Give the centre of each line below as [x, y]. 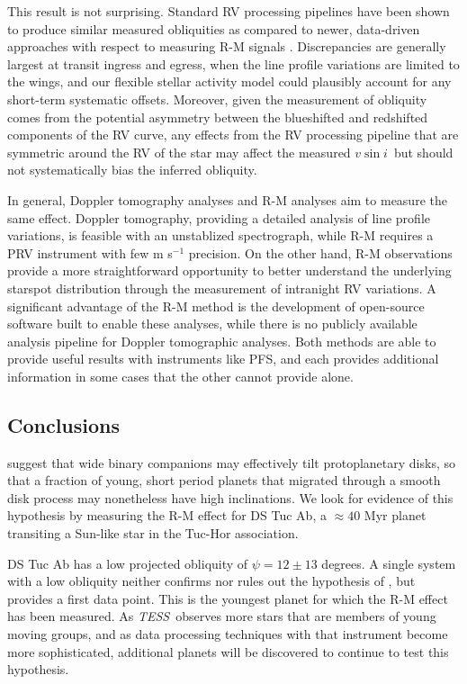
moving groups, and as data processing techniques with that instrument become [228, 634]
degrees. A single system [389, 563]
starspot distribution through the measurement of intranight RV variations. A [222, 288]
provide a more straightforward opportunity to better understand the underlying [229, 270]
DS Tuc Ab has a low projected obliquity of [128, 563]
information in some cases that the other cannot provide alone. [180, 376]
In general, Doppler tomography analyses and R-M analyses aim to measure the [227, 199]
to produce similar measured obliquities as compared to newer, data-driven [214, 28]
